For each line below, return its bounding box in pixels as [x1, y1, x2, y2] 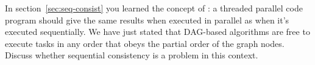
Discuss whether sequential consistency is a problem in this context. [5, 49, 258, 61]
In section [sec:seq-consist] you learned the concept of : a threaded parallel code [5, 2, 303, 14]
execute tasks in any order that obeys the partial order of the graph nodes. [5, 37, 285, 49]
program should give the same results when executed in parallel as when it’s [5, 13, 289, 26]
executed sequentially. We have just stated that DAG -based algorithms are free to [5, 25, 310, 38]
